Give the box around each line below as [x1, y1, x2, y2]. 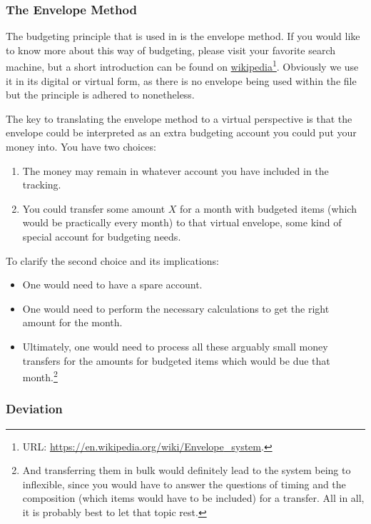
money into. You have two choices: [6, 139, 156, 154]
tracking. [22, 177, 61, 192]
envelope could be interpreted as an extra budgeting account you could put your [6, 125, 357, 140]
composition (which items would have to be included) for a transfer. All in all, [22, 490, 365, 505]
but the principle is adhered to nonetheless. [6, 87, 195, 102]
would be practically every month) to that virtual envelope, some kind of [22, 215, 342, 230]
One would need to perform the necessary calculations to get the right [22, 301, 330, 316]
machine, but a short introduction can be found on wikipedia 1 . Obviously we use [6, 57, 359, 74]
